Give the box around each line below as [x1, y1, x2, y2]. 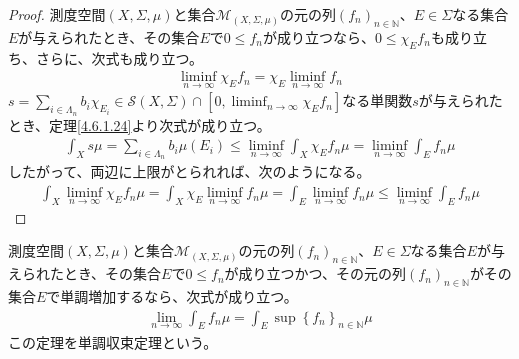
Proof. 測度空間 [8, 4, 106, 24]
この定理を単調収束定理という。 [8, 331, 218, 352]
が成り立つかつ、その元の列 [224, 263, 407, 284]
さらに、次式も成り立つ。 [35, 47, 204, 68]
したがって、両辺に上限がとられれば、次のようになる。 [8, 161, 371, 182]
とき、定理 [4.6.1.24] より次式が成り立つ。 [8, 114, 271, 135]
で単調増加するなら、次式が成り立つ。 [46, 286, 298, 307]
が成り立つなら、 [262, 26, 375, 47]
